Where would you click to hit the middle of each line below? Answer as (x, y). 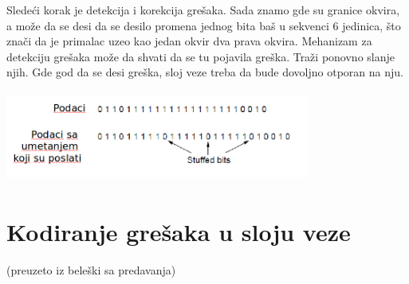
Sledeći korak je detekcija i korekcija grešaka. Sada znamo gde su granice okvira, (203, 10)
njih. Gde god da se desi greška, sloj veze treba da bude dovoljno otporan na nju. (205, 72)
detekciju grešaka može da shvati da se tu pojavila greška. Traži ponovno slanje (201, 56)
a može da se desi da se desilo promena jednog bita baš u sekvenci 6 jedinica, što (204, 25)
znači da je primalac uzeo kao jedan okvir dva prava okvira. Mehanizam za (189, 41)
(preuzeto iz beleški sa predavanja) (91, 270)
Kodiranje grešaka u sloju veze (179, 232)
